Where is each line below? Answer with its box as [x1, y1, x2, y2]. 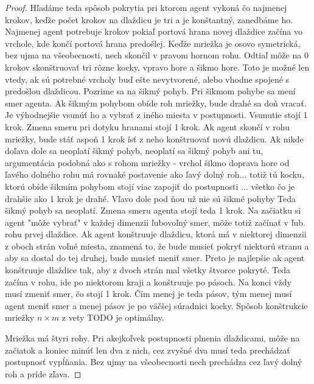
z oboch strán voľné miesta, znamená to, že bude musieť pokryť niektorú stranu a [5, 239, 309, 252]
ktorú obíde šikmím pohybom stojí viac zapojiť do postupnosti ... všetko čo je [5, 180, 295, 192]
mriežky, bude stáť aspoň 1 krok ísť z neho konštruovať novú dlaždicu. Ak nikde [5, 132, 304, 145]
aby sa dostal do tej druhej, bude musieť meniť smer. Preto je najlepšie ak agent [5, 251, 305, 264]
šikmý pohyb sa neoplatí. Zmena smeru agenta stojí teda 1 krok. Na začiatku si [5, 204, 301, 217]
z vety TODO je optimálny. [61, 311, 164, 324]
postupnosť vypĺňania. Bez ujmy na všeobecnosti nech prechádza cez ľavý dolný [5, 355, 302, 368]
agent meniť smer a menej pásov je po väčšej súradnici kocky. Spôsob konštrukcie [5, 299, 308, 312]
